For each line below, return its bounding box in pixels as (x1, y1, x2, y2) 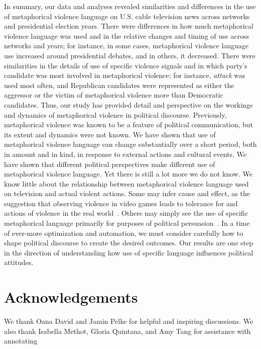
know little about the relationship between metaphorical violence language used (4, 178, 249, 189)
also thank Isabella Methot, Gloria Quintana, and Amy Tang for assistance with (4, 325, 251, 336)
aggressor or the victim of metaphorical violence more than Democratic (4, 90, 223, 100)
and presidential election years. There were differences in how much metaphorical (4, 21, 253, 31)
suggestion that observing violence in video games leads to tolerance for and (4, 198, 238, 208)
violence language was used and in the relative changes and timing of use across (4, 30, 249, 41)
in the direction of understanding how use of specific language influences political (4, 247, 253, 257)
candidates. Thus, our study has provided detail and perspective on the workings (4, 99, 253, 110)
